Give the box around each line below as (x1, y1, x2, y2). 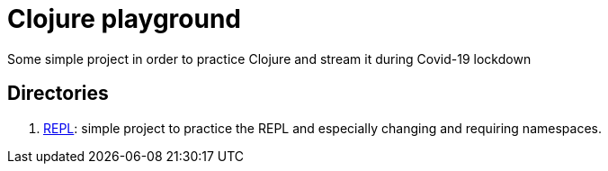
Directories (7, 82, 109, 105)
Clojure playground (7, 4, 241, 34)
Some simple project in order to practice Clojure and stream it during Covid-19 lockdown (7, 50, 532, 67)
